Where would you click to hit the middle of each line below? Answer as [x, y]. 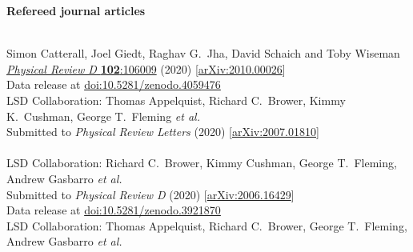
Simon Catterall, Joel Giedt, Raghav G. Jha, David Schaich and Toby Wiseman [203, 53]
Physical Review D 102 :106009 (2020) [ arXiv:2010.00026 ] [146, 68]
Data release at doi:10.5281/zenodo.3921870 [114, 210]
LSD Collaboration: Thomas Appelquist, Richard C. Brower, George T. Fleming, [207, 225]
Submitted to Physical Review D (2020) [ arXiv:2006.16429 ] [150, 194]
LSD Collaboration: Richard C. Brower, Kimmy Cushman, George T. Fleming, [202, 163]
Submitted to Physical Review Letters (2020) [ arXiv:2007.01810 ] [163, 132]
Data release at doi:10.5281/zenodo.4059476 [114, 84]
